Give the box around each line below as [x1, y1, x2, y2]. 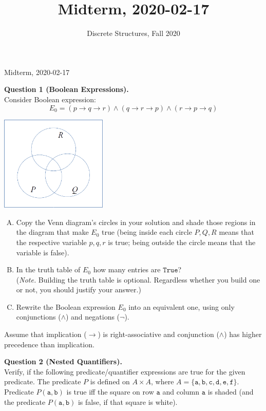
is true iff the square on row [66, 386, 154, 397]
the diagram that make [16, 227, 89, 237]
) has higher [224, 329, 262, 340]
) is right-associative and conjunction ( [98, 329, 219, 340]
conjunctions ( [16, 311, 61, 322]
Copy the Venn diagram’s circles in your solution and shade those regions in [16, 216, 256, 227]
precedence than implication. [4, 339, 94, 349]
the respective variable [16, 236, 87, 247]
